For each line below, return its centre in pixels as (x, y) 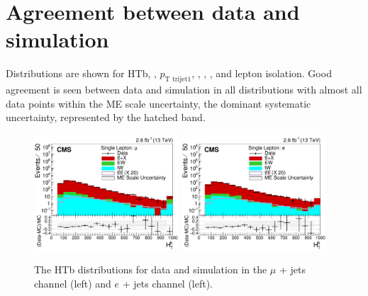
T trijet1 (178, 80)
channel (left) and (73, 283)
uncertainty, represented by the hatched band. (106, 117)
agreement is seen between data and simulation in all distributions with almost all (184, 90)
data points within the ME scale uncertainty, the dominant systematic (158, 103)
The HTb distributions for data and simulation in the (151, 269)
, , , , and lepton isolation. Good (262, 73)
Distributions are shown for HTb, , (81, 73)
